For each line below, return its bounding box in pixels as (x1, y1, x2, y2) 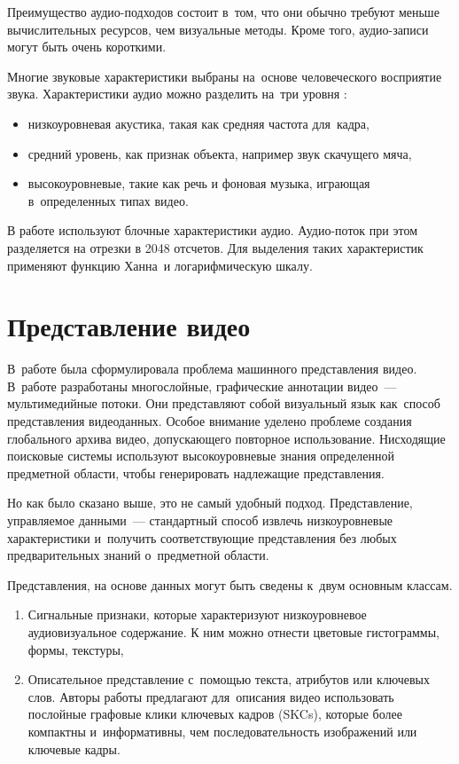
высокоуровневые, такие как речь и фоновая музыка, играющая (27, 174, 370, 193)
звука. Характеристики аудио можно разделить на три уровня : (7, 84, 347, 103)
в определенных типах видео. (27, 191, 189, 209)
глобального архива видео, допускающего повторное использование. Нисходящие (7, 429, 446, 447)
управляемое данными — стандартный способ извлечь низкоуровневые (7, 511, 393, 529)
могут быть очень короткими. (7, 37, 167, 56)
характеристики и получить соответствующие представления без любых (7, 528, 397, 547)
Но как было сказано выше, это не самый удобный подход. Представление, (7, 493, 413, 512)
